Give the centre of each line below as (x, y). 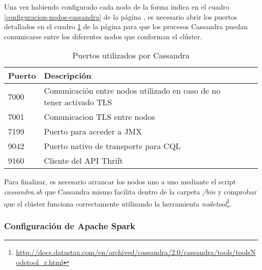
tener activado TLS (78, 102)
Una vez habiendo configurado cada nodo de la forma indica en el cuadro (117, 7)
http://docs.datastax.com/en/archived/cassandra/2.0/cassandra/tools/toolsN (136, 252)
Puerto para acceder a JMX (93, 131)
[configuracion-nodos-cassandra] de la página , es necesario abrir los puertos (121, 16)
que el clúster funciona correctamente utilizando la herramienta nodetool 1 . (118, 202)
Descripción (68, 76)
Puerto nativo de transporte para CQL (112, 146)
